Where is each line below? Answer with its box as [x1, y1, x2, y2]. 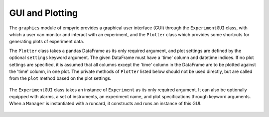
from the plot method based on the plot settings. [9, 75, 112, 81]
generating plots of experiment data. [9, 39, 84, 45]
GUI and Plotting [9, 7, 78, 18]
